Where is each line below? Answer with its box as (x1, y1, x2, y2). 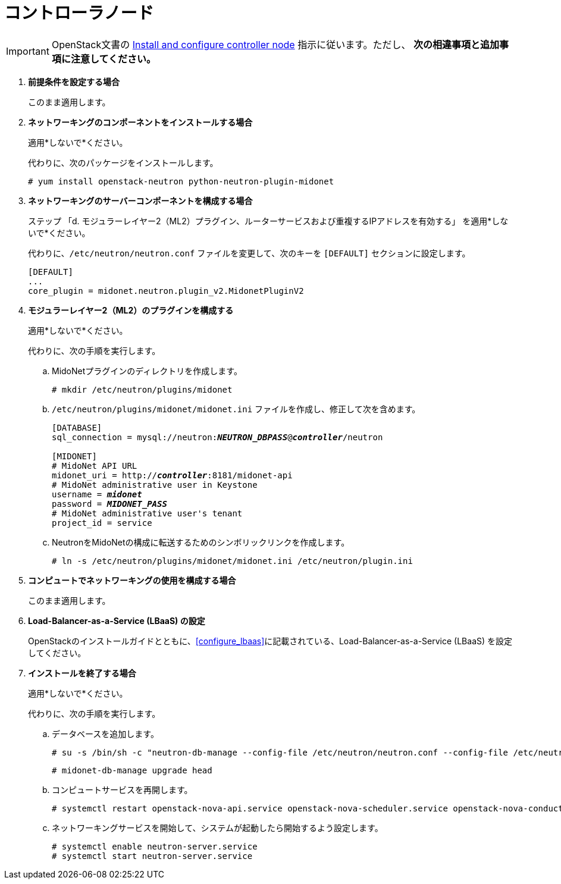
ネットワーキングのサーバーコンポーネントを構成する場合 (28, 195, 253, 206)
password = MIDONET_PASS (52, 499, 167, 509)
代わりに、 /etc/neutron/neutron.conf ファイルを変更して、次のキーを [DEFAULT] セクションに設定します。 (28, 247, 471, 258)
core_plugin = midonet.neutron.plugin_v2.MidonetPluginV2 (28, 286, 304, 296)
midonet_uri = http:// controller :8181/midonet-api (52, 470, 293, 480)
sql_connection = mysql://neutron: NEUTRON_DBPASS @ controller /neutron (52, 432, 383, 442)
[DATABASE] (52, 422, 102, 432)
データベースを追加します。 (52, 728, 159, 739)
